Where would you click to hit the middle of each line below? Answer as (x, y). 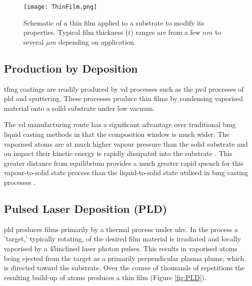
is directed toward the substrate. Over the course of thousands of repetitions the (124, 268)
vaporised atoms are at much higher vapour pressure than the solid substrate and (126, 143)
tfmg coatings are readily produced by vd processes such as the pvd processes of (124, 89)
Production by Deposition (71, 68)
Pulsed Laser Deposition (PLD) (86, 208)
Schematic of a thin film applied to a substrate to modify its (114, 22)
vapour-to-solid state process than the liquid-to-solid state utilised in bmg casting (126, 172)
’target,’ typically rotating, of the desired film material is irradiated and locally (123, 239)
